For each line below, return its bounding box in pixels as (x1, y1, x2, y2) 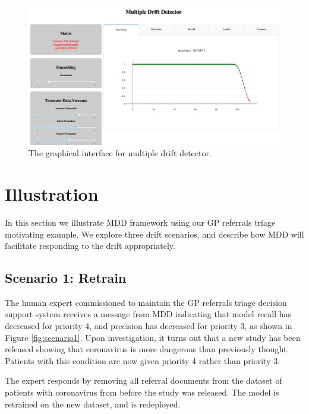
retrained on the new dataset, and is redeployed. (5, 397, 181, 410)
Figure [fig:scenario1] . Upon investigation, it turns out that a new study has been (5, 331, 301, 343)
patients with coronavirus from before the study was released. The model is (5, 386, 279, 399)
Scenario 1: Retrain (5, 268, 127, 287)
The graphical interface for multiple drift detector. (29, 147, 212, 159)
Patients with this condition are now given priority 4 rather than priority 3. (5, 354, 280, 366)
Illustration (5, 181, 99, 206)
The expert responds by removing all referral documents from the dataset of (5, 374, 282, 387)
